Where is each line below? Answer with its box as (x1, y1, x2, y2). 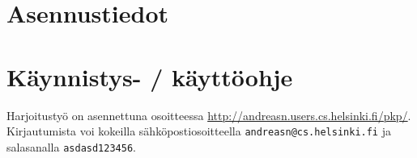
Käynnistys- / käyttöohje (6, 60, 293, 93)
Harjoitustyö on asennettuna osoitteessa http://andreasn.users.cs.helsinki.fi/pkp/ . (6, 106, 411, 123)
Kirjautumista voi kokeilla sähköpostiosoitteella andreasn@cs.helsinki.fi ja (6, 123, 391, 139)
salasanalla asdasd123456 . (6, 138, 136, 155)
